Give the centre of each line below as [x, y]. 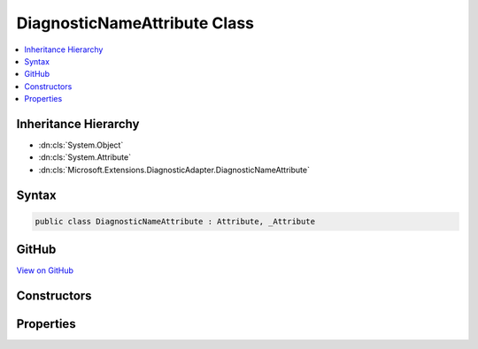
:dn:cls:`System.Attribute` [85, 157]
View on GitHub [45, 270]
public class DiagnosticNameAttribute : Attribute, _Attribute [175, 221]
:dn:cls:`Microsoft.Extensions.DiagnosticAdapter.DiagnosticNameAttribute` [174, 170]
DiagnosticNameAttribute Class [135, 23]
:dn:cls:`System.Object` [81, 145]
